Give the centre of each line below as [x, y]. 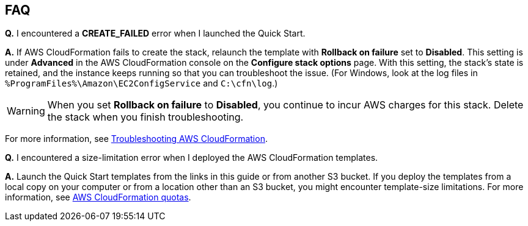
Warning [26, 111]
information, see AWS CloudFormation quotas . [98, 197]
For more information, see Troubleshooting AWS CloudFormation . [136, 139]
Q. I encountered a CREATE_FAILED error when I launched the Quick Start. [155, 34]
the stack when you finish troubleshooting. [145, 117]
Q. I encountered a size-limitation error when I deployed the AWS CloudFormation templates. [192, 158]
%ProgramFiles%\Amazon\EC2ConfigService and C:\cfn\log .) [141, 83]
